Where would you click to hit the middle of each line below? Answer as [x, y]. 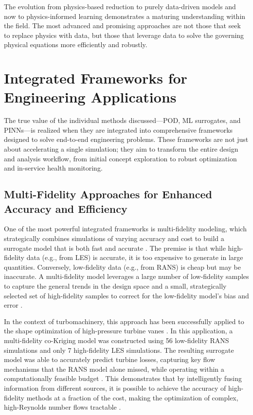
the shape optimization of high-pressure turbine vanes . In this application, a [118, 331]
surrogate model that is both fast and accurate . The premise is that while [115, 248]
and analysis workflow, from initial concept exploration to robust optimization [120, 158]
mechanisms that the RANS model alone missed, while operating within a [114, 369]
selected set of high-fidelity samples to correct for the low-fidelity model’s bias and [126, 295]
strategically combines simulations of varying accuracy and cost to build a [114, 238]
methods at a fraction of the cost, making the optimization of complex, [132, 397]
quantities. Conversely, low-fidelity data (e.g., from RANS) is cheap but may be [123, 267]
